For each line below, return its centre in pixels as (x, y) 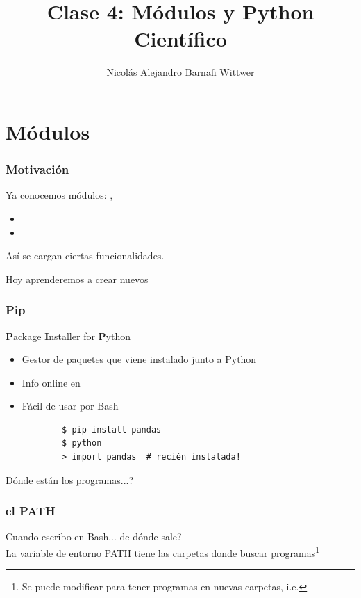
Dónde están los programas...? (70, 479)
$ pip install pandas (112, 429)
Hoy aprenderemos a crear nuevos (77, 278)
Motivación (37, 169)
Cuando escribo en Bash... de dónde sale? (94, 536)
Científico (180, 39)
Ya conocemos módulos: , (59, 195)
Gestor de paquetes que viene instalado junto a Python (139, 359)
